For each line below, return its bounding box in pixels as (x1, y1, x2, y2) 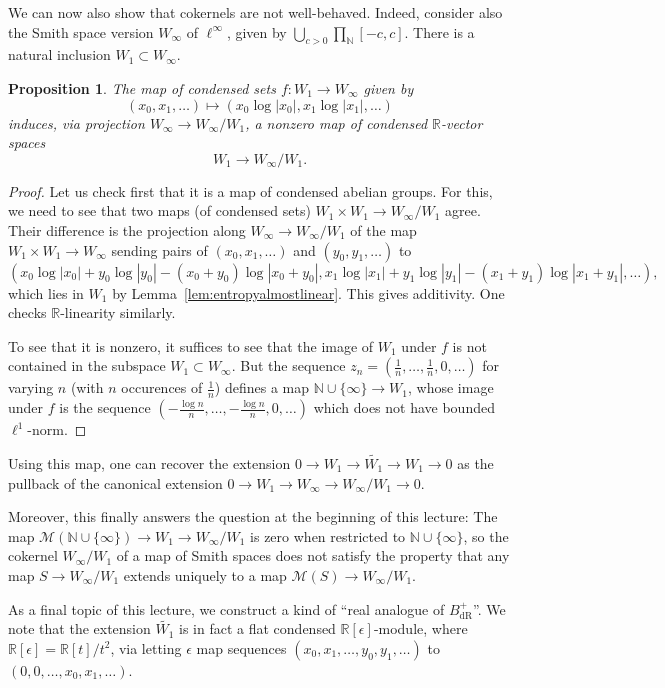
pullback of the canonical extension (8, 472, 223, 493)
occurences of (121, 377, 203, 398)
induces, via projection (8, 112, 145, 133)
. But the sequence (231, 355, 346, 376)
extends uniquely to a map (123, 564, 287, 585)
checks (8, 302, 47, 323)
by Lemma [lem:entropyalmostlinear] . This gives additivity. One (112, 282, 505, 303)
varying (8, 377, 54, 398)
